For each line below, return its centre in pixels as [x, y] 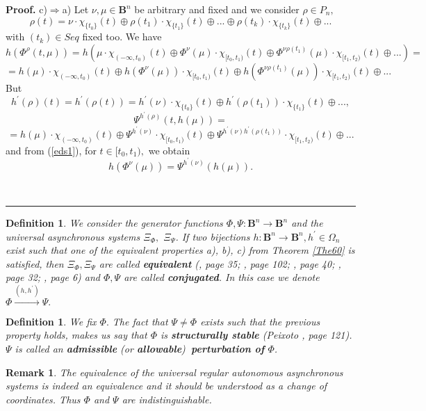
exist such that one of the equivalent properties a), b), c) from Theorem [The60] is [180, 250]
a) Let [75, 9]
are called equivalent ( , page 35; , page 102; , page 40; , [220, 263]
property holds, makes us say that [76, 335]
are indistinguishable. [167, 399]
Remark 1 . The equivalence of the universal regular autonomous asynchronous [174, 372]
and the [307, 223]
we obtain [169, 150]
